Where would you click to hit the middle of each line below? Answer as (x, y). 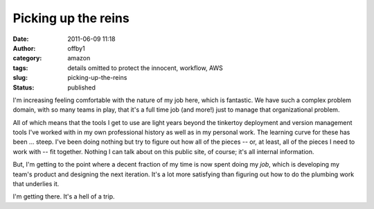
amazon (79, 58)
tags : (20, 68)
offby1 (77, 48)
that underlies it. (36, 184)
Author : (24, 48)
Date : (21, 39)
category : (27, 58)
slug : (20, 78)
